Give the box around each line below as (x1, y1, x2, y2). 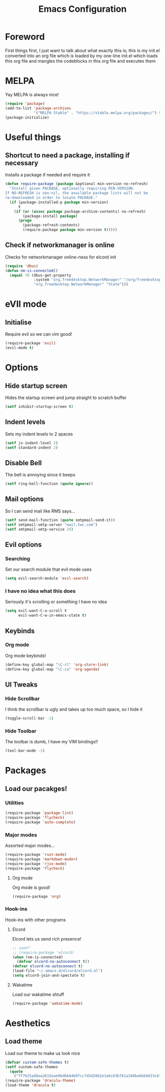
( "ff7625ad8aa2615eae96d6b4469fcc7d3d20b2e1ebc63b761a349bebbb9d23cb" (14, 1074, 162, 1079)
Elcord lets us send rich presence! (12, 936, 82, 942)
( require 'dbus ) (5, 263, 38, 268)
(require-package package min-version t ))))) (23, 227, 118, 232)
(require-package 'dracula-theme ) (5, 1078, 76, 1083)
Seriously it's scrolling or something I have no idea (5, 599, 107, 605)
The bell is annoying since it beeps (5, 472, 76, 478)
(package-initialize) (5, 115, 50, 120)
